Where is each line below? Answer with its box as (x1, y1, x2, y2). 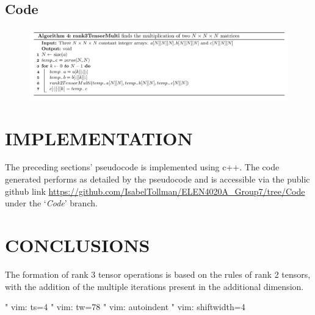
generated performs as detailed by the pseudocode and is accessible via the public (5, 173, 310, 186)
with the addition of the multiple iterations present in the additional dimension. (5, 280, 304, 292)
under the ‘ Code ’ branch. (5, 197, 98, 209)
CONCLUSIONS (5, 233, 150, 257)
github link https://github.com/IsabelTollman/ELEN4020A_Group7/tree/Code (5, 184, 305, 197)
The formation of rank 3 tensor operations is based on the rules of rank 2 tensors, (5, 267, 311, 280)
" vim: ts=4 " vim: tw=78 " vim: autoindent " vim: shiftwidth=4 (5, 300, 245, 313)
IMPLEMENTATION (5, 125, 193, 150)
